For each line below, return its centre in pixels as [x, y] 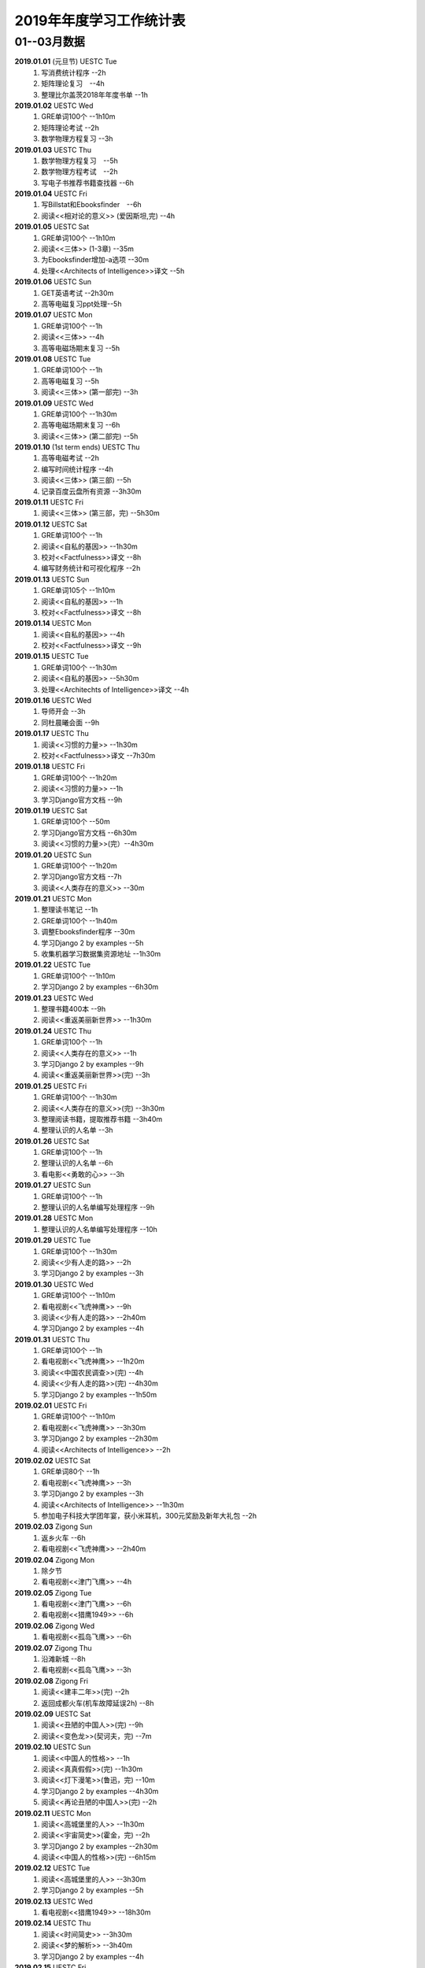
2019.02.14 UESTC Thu [53, 1923]
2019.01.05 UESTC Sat [52, 227]
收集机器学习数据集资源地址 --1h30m [101, 954]
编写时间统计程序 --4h [78, 469]
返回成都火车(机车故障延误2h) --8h [98, 1703]
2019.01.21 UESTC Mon [53, 899]
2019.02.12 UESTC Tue [52, 1868]
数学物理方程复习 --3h [77, 139]
